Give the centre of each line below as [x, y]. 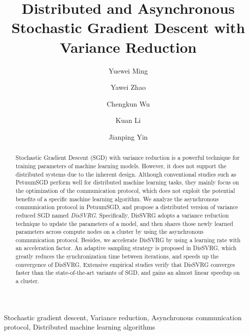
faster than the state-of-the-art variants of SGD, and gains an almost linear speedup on [128, 273]
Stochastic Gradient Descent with [128, 27]
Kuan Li [128, 120]
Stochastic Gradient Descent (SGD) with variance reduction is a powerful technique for [127, 158]
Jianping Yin [128, 136]
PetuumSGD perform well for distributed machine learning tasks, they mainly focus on [127, 182]
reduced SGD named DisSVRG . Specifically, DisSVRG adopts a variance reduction [122, 215]
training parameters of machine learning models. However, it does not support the [121, 166]
